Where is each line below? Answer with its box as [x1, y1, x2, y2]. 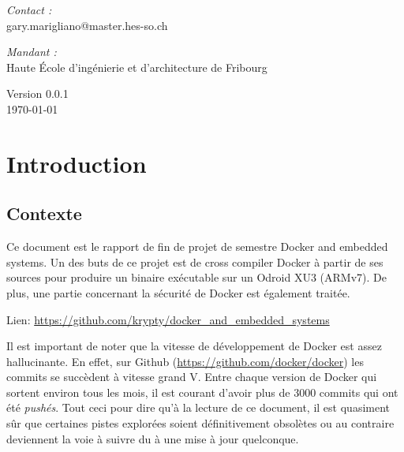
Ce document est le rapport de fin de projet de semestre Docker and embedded [6, 238, 388, 255]
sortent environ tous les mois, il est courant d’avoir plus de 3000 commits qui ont [6, 383, 398, 400]
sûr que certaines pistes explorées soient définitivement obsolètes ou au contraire [6, 415, 395, 431]
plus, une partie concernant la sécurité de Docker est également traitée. [6, 284, 350, 301]
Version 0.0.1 [6, 85, 69, 102]
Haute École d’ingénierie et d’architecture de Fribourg [6, 58, 267, 75]
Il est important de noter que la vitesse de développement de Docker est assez [6, 338, 382, 354]
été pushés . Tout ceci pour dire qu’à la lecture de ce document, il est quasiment [6, 399, 391, 416]
